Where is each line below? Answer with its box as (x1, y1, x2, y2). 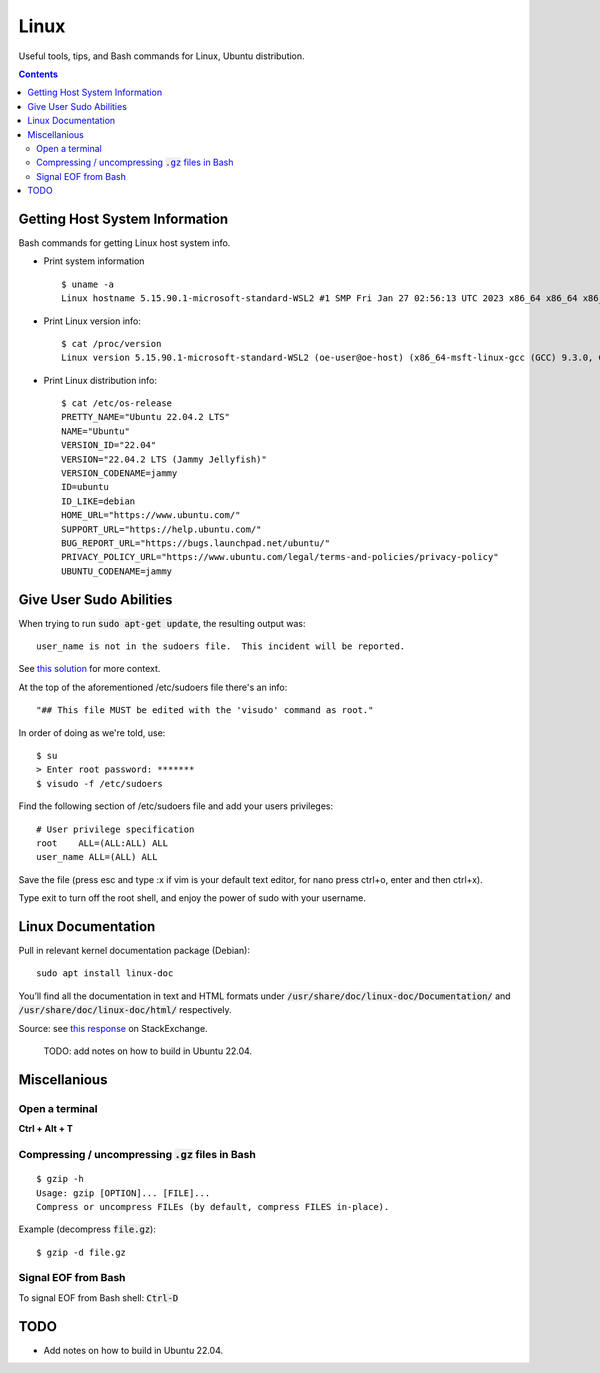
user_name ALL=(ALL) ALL (36, 851, 158, 863)
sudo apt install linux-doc (36, 968, 174, 979)
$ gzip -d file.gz (36, 1246, 127, 1258)
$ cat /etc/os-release (61, 398, 173, 409)
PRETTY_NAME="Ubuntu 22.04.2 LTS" (61, 411, 230, 423)
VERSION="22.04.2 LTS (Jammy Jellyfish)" (61, 453, 267, 465)
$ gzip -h (36, 1173, 84, 1185)
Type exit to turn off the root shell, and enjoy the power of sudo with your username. (18, 892, 367, 904)
